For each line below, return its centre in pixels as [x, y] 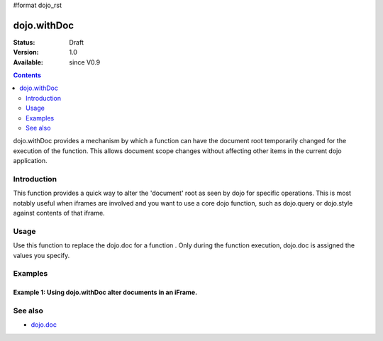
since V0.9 [85, 62]
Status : [24, 42]
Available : [28, 62]
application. [30, 161]
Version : [26, 52]
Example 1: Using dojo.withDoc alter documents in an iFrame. [105, 292]
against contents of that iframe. [59, 213]
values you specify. [41, 255]
